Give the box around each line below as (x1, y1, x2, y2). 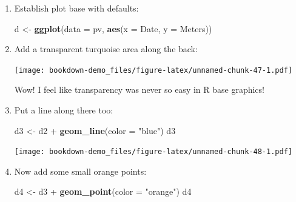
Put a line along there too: (14, 104, 113, 116)
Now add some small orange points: (14, 164, 147, 177)
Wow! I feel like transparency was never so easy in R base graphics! (14, 83, 264, 96)
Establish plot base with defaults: (14, 2, 139, 14)
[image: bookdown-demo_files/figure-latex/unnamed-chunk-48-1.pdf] (14, 147, 292, 157)
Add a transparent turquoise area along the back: (14, 42, 198, 55)
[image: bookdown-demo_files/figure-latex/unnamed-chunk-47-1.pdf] (14, 66, 292, 75)
